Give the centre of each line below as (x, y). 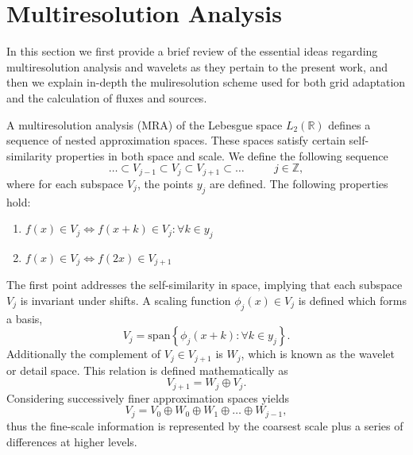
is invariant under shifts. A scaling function (125, 300)
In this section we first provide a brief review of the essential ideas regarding (192, 51)
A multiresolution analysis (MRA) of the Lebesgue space (145, 124)
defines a (349, 124)
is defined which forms (352, 300)
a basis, (25, 318)
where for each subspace (65, 183)
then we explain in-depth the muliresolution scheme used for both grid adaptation (206, 82)
